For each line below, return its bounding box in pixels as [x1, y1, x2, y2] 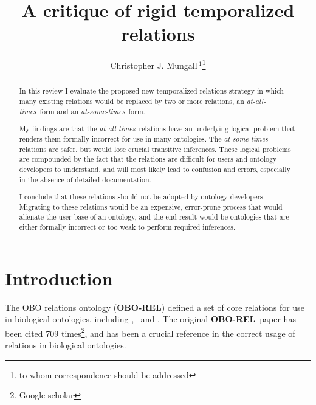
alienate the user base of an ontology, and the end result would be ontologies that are [19, 212, 289, 222]
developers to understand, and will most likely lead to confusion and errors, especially [19, 164, 290, 174]
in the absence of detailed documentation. [19, 174, 151, 184]
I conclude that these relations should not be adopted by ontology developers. [19, 192, 266, 202]
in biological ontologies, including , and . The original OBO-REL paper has [5, 313, 296, 325]
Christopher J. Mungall [110, 58, 197, 71]
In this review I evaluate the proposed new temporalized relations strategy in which [19, 86, 284, 96]
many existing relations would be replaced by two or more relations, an [19, 96, 244, 106]
